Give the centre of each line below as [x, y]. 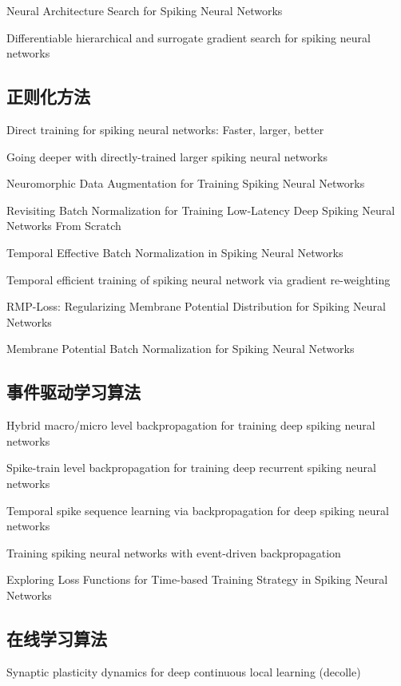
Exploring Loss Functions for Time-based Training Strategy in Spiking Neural [197, 579]
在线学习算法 [57, 638]
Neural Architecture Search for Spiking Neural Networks [145, 10]
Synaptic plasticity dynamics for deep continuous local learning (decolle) [184, 671]
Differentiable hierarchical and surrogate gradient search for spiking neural [189, 37]
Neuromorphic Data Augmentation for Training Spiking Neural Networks [186, 183]
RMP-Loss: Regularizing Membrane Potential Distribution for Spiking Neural [196, 306]
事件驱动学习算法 [73, 392]
